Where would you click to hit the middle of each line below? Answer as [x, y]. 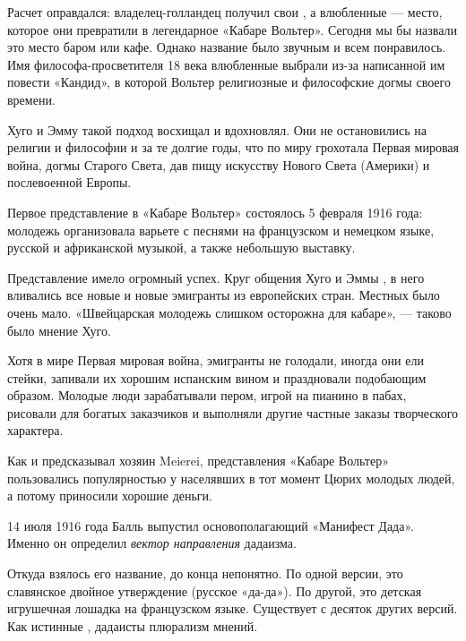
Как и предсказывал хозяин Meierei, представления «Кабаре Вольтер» [198, 461]
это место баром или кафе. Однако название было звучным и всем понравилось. [227, 47]
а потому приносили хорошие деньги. [110, 496]
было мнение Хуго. [59, 330]
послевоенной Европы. [69, 182]
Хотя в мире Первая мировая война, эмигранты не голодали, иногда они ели [216, 360]
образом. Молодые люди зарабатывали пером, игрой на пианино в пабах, [207, 395]
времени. [31, 99]
